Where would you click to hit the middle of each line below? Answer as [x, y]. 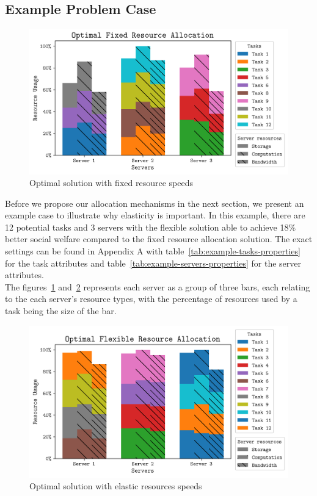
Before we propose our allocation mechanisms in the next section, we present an [155, 203]
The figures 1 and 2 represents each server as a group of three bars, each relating [158, 286]
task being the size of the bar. [61, 311]
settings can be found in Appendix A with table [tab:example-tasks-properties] [153, 251]
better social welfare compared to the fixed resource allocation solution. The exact [159, 239]
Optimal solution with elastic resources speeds [116, 486]
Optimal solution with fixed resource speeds [111, 183]
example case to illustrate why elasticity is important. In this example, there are [155, 215]
